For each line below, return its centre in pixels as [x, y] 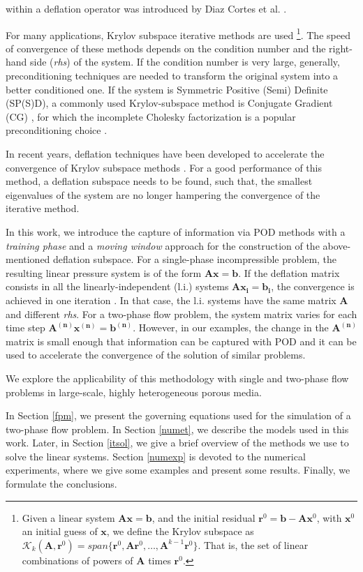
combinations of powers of [77, 560]
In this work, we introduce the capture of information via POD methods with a [176, 231]
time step [25, 328]
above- [337, 245]
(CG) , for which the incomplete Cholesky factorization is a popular [151, 116]
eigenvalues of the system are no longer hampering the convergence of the [163, 194]
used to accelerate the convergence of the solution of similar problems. [156, 355]
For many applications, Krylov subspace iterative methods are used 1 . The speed [178, 33]
